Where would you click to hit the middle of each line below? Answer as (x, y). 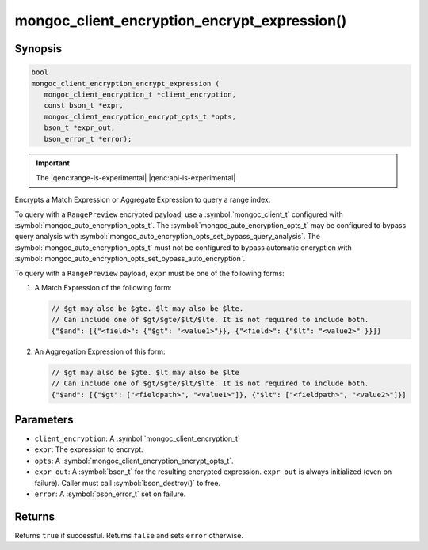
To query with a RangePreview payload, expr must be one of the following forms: (149, 273)
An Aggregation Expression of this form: (100, 351)
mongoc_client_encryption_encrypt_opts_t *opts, (140, 116)
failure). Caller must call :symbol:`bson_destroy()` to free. (128, 483)
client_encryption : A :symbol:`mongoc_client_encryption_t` (138, 438)
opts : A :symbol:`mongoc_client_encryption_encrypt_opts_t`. (134, 461)
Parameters (44, 419)
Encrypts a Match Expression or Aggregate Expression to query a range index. (143, 200)
